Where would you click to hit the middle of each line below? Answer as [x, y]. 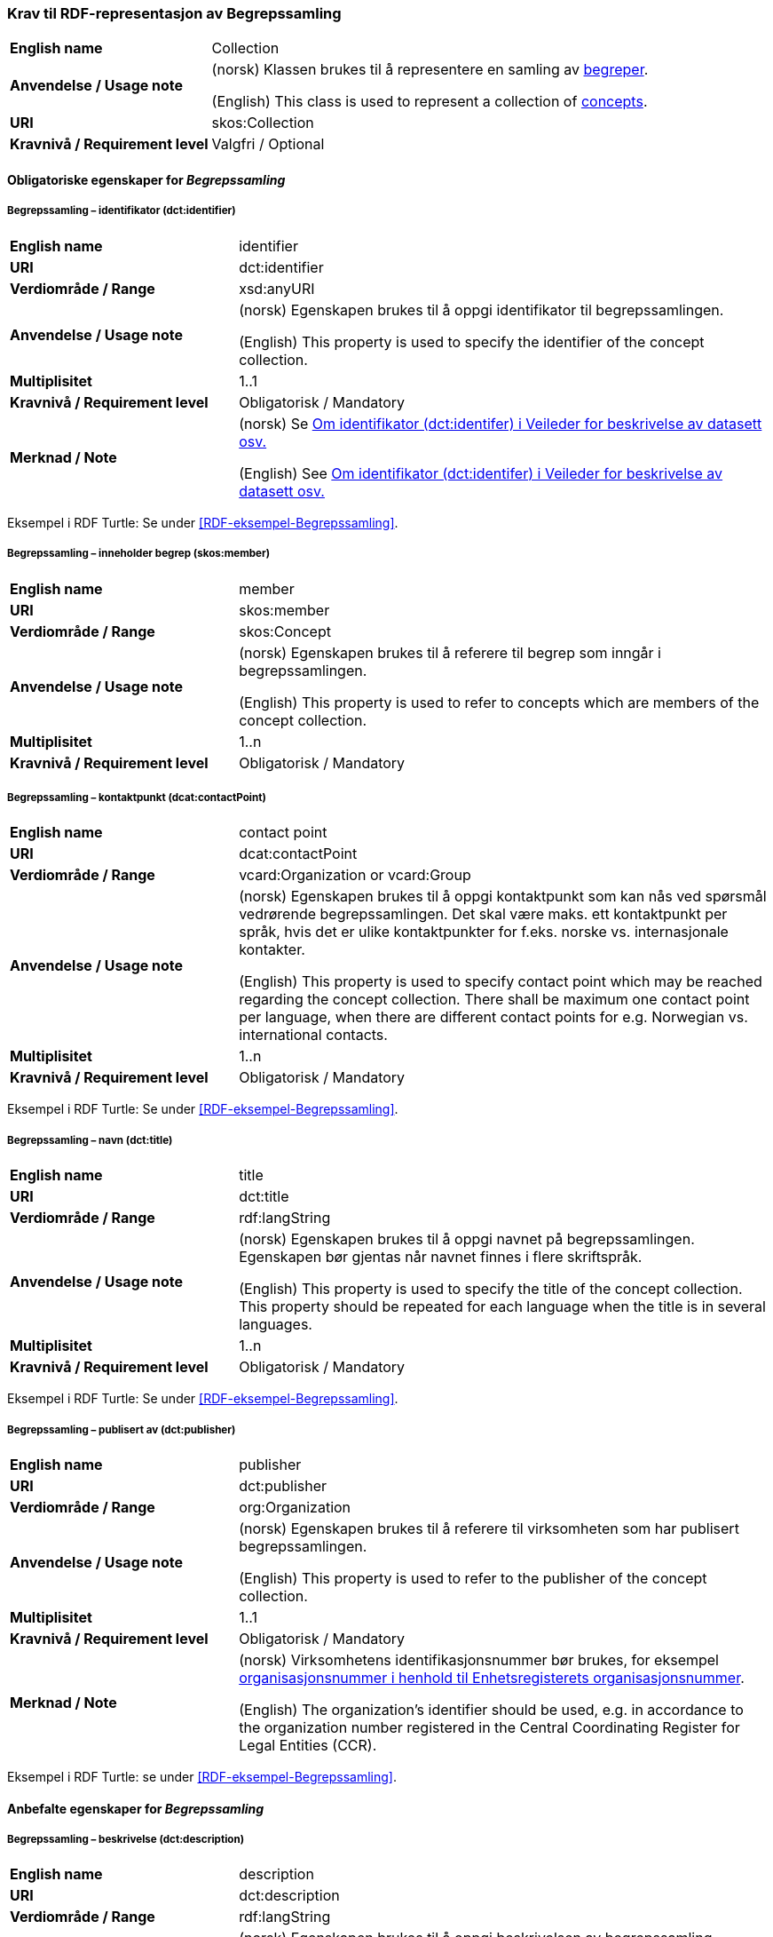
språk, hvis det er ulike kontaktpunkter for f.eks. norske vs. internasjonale [484, 932]
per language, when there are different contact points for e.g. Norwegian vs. [493, 1017]
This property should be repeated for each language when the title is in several [502, 1307]
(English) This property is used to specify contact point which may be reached [501, 982]
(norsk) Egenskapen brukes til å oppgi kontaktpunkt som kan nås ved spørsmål [503, 897]
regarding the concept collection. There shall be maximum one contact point [494, 1000]
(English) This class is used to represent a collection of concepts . [430, 102]
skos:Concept [285, 631]
